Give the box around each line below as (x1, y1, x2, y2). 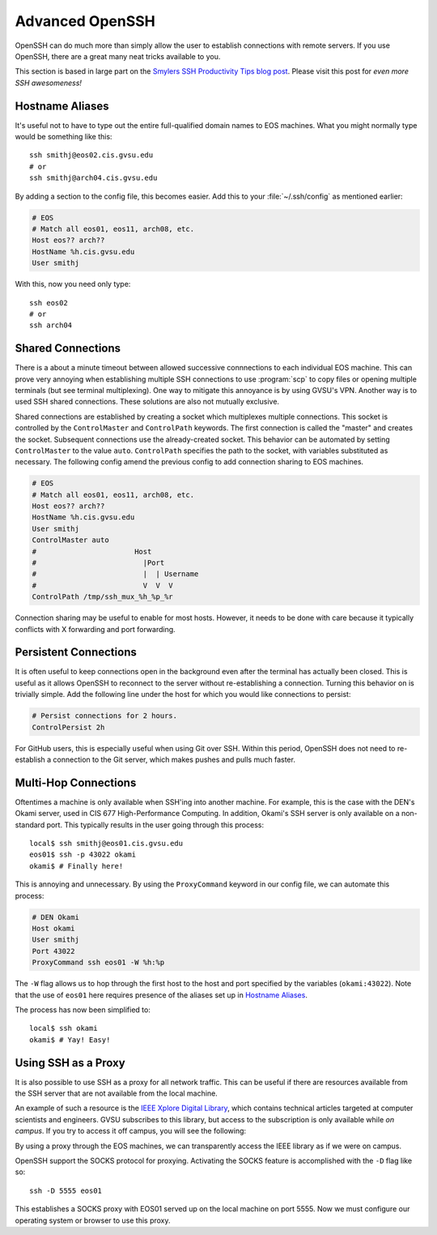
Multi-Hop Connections (15, 776, 137, 789)
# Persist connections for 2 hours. (32, 712, 178, 720)
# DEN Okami (32, 912, 80, 921)
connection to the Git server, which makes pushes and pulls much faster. (53, 754, 295, 765)
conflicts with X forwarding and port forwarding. (15, 624, 176, 634)
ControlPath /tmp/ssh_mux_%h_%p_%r (32, 592, 173, 601)
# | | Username (32, 570, 199, 579)
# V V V (32, 580, 173, 590)
